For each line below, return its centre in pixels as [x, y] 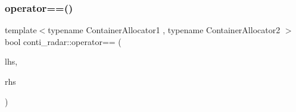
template [21, 30]
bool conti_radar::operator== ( [63, 41]
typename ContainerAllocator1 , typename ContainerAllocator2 [164, 30]
